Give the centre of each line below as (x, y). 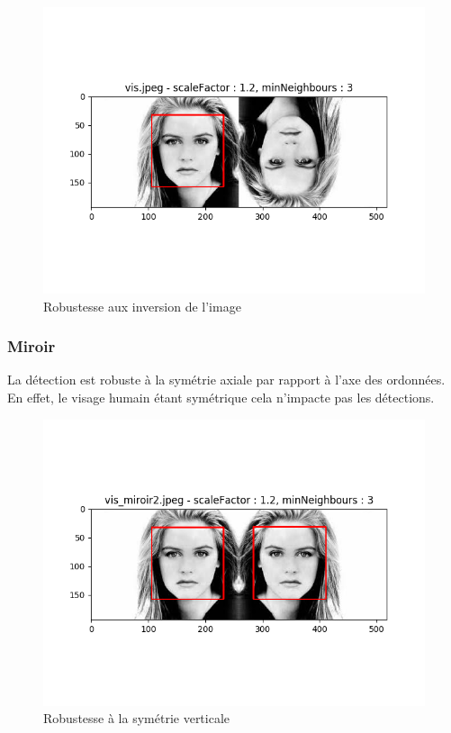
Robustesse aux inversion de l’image (142, 306)
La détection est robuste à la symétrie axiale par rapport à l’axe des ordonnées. (226, 380)
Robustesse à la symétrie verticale (137, 718)
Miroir (32, 346)
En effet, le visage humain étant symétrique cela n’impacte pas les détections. (221, 397)
